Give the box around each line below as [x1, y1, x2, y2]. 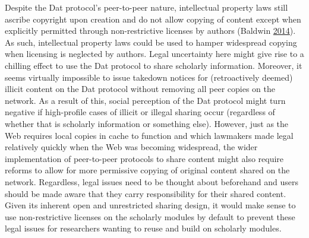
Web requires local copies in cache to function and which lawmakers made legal [5, 129, 294, 141]
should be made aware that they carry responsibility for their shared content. [5, 187, 286, 199]
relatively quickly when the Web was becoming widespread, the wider [5, 141, 258, 153]
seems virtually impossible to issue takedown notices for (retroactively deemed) [5, 71, 293, 83]
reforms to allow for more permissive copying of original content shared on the [5, 164, 290, 176]
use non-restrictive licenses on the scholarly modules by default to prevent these [5, 210, 295, 223]
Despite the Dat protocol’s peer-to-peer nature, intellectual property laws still [5, 1, 288, 13]
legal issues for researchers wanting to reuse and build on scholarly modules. [5, 222, 282, 234]
